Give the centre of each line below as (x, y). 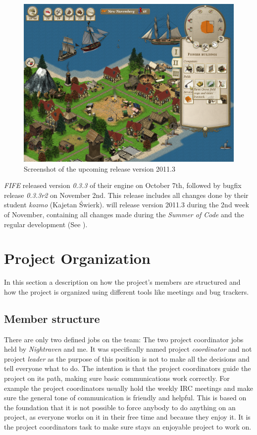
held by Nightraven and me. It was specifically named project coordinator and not (128, 349)
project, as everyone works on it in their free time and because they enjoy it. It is (127, 417)
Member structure (52, 318)
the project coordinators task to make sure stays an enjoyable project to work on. (128, 427)
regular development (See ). (46, 224)
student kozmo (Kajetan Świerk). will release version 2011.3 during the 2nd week (127, 205)
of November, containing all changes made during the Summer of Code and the (124, 214)
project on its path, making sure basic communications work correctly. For (117, 378)
